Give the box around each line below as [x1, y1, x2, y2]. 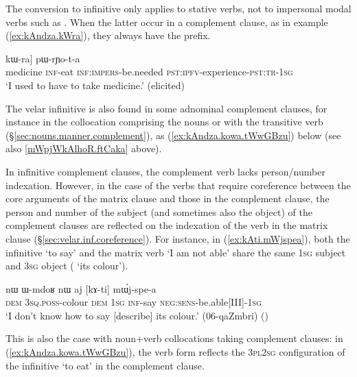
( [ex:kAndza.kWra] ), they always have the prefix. [5, 28, 211, 42]
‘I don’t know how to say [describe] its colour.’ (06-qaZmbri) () [5, 308, 269, 322]
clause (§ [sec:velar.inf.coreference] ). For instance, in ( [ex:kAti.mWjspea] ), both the [5, 231, 350, 245]
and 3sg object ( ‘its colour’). [5, 258, 128, 273]
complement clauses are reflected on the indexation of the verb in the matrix [5, 218, 328, 232]
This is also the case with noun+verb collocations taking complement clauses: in [5, 331, 343, 345]
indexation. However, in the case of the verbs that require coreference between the [5, 178, 351, 192]
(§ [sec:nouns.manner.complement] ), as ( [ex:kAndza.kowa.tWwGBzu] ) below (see [5, 127, 341, 142]
